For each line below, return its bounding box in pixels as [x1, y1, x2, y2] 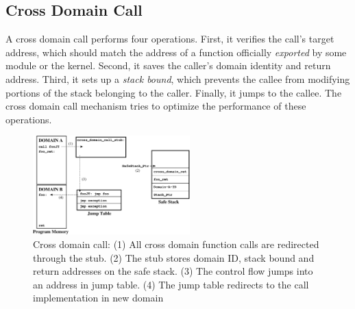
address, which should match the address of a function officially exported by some [5, 45, 347, 59]
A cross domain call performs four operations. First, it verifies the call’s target [5, 32, 334, 46]
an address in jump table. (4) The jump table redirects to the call [33, 277, 309, 291]
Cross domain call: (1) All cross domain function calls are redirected [33, 236, 319, 251]
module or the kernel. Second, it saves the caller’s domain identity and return [5, 58, 331, 73]
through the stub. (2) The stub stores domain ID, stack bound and [33, 250, 315, 264]
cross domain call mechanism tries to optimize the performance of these [5, 99, 306, 113]
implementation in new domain [33, 291, 164, 305]
